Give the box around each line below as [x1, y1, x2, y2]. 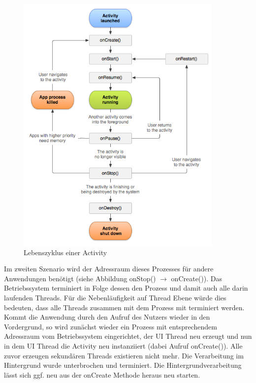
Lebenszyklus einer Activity [24, 247, 107, 257]
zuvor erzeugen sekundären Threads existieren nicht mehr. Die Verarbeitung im [4, 350, 244, 360]
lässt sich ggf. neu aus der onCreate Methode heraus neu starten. [4, 369, 200, 380]
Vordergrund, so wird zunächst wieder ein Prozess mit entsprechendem [4, 321, 217, 331]
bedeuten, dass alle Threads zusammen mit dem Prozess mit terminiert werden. [4, 302, 245, 312]
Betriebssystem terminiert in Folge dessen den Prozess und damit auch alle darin [4, 283, 248, 293]
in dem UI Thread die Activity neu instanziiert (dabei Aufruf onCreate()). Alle [4, 340, 243, 351]
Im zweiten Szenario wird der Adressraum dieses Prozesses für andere [4, 264, 214, 274]
